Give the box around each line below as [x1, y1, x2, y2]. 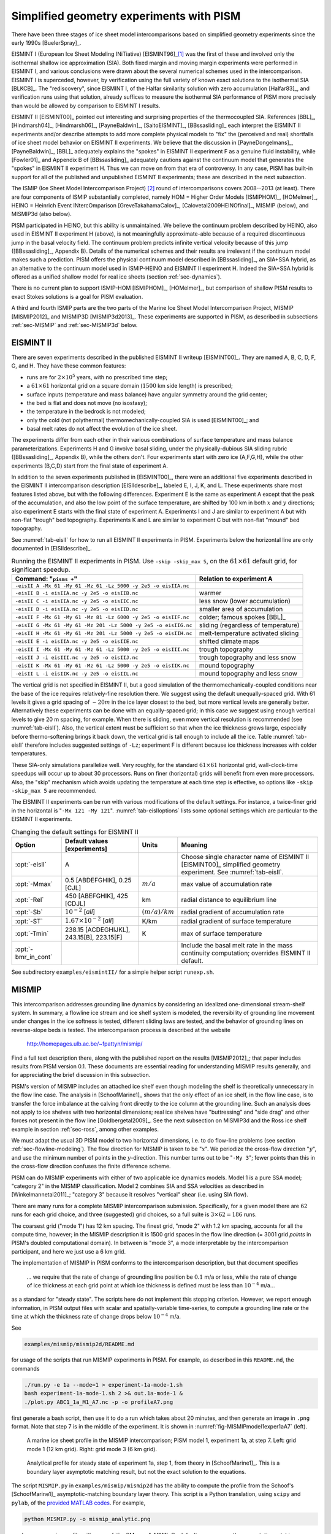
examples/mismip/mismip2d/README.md [24, 1341, 135, 1347]
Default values [64, 836, 108, 845]
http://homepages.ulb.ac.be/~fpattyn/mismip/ [26, 1040, 143, 1047]
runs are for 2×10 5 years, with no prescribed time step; [26, 373, 168, 380]
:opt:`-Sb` [15, 908, 43, 917]
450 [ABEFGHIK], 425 [64, 892, 129, 900]
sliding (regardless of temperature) [199, 621, 300, 630]
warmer [199, 589, 222, 598]
